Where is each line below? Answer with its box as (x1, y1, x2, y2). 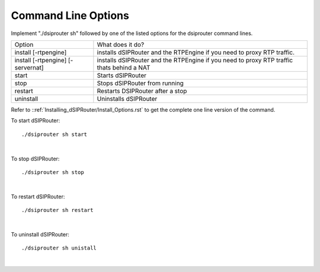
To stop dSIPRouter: (11, 155, 60, 162)
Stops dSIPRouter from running (97, 79, 184, 87)
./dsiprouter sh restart (21, 207, 94, 214)
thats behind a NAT (97, 63, 151, 71)
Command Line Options (11, 9, 130, 22)
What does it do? (97, 40, 145, 49)
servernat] (14, 63, 44, 71)
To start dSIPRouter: (11, 117, 60, 124)
